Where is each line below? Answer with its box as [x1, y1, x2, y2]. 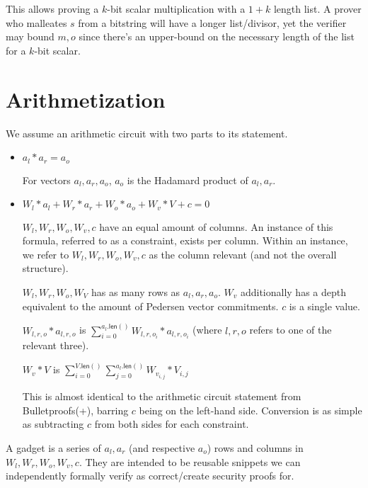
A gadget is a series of [6, 441, 101, 455]
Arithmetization [6, 84, 166, 113]
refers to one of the [249, 322, 332, 337]
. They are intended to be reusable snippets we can [79, 454, 301, 469]
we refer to [22, 246, 69, 261]
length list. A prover [273, 1, 362, 16]
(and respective [129, 441, 195, 455]
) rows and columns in [207, 441, 304, 455]
